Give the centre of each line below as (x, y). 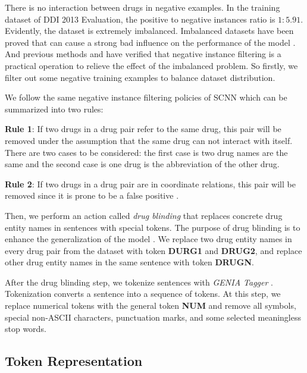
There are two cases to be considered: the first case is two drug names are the (146, 152)
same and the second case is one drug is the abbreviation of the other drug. (142, 164)
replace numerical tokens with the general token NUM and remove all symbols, (151, 305)
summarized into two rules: (54, 109)
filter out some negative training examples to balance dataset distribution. (140, 77)
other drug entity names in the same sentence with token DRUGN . (129, 262)
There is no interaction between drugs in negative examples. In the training (142, 7)
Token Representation (74, 361)
